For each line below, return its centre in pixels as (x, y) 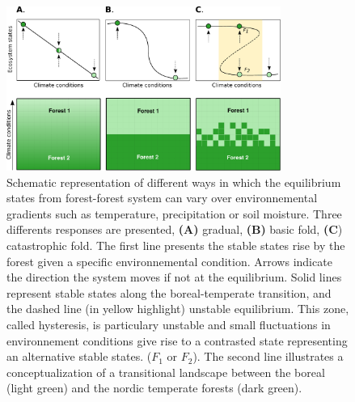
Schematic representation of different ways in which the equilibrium (174, 182)
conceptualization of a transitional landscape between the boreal (166, 372)
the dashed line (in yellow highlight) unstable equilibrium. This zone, (178, 309)
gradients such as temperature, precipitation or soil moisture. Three (174, 213)
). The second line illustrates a (268, 356)
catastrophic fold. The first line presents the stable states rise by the (176, 245)
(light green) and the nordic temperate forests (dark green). (154, 388)
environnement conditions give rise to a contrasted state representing (177, 340)
